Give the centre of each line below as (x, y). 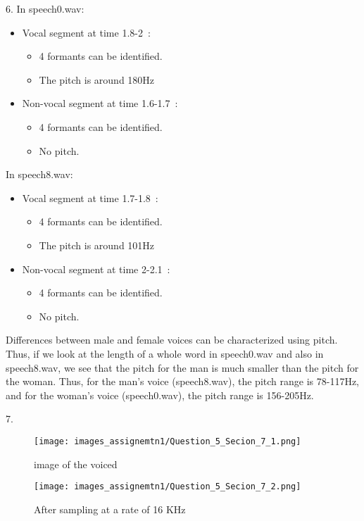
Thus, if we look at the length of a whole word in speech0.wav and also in (165, 353)
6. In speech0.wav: (45, 8)
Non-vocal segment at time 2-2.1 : (96, 269)
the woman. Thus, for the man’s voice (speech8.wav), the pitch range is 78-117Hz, (182, 381)
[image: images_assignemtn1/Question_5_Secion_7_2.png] (168, 487)
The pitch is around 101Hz (97, 245)
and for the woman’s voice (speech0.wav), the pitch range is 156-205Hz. (160, 395)
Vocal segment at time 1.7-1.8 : (90, 197)
